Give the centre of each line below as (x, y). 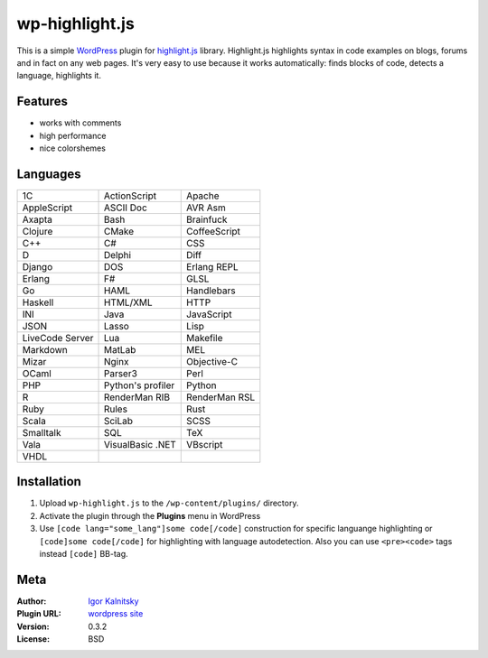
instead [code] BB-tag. (84, 554)
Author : (32, 601)
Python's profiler (139, 385)
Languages (49, 174)
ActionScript (130, 196)
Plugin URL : (39, 614)
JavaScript (209, 314)
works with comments (80, 123)
